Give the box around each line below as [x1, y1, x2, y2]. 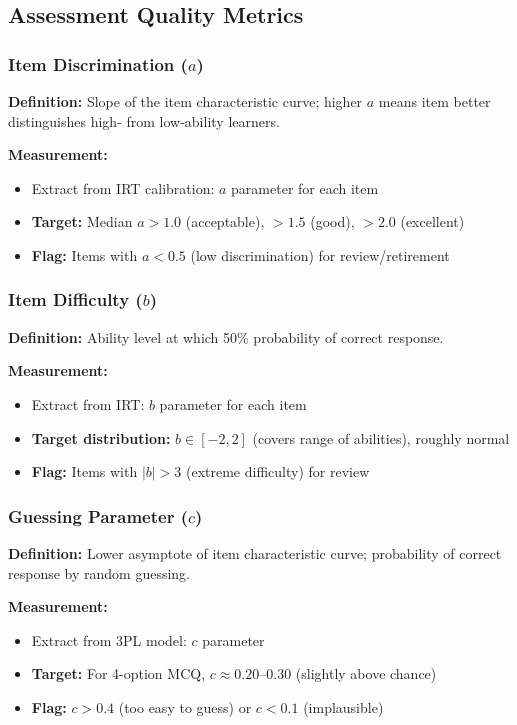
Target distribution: [31, 427, 171, 448]
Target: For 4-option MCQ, [31, 663, 206, 684]
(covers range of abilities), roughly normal [252, 427, 510, 448]
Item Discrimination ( [8, 51, 188, 76]
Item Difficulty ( [8, 287, 143, 312]
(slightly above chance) [295, 663, 437, 684]
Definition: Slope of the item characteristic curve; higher [8, 91, 363, 111]
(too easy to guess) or [118, 696, 252, 717]
